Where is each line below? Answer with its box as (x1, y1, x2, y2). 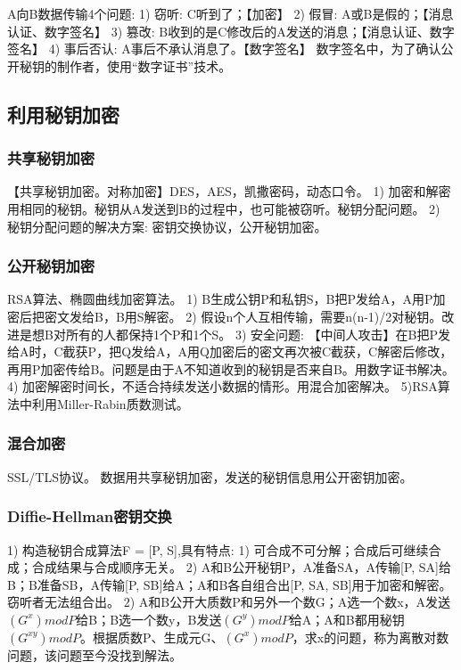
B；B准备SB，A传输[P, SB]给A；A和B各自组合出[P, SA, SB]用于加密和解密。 (7, 575, 452, 593)
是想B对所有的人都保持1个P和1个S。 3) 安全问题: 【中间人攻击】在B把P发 (19, 324, 450, 343)
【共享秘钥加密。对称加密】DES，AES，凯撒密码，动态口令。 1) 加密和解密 (7, 182, 451, 200)
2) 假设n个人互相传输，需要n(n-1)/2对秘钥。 (185, 306, 442, 325)
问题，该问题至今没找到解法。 (7, 645, 182, 664)
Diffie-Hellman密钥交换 (7, 505, 172, 527)
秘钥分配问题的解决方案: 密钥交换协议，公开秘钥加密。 (7, 217, 327, 235)
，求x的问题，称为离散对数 (292, 627, 449, 646)
